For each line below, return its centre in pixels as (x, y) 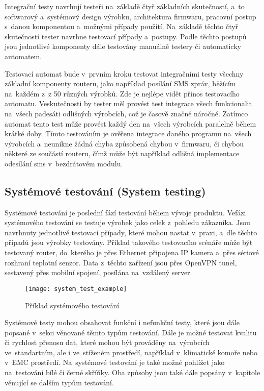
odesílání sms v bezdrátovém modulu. (64, 163)
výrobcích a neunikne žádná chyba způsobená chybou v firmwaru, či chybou (124, 143)
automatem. (23, 56)
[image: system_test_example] (76, 289)
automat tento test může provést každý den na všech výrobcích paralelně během (130, 123)
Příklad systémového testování (72, 305)
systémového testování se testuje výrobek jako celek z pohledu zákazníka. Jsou (127, 222)
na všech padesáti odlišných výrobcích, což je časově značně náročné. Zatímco (126, 113)
